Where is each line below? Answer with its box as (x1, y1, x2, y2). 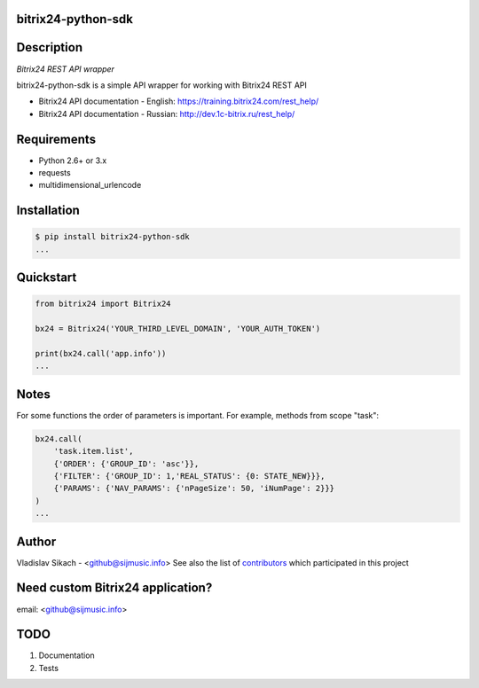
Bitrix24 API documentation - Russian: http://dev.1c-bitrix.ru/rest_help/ (38, 108, 295, 119)
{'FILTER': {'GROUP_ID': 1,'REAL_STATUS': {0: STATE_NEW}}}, (53, 471, 326, 481)
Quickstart (16, 270, 77, 285)
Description (16, 40, 83, 55)
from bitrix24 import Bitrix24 (35, 299, 172, 309)
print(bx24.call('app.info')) (35, 348, 167, 358)
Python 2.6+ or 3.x (38, 155, 107, 166)
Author (16, 534, 57, 549)
